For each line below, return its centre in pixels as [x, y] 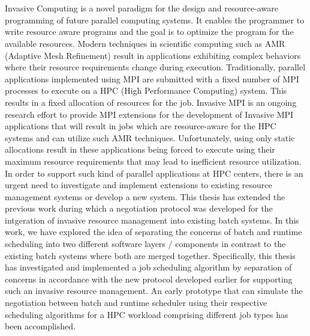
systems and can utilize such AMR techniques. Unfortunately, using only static [150, 137]
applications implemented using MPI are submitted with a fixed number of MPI [152, 78]
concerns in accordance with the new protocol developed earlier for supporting [149, 279]
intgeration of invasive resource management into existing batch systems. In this [152, 220]
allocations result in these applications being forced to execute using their [140, 149]
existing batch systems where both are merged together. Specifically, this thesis [150, 255]
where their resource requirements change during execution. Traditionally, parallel [155, 67]
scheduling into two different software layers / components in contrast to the [145, 244]
